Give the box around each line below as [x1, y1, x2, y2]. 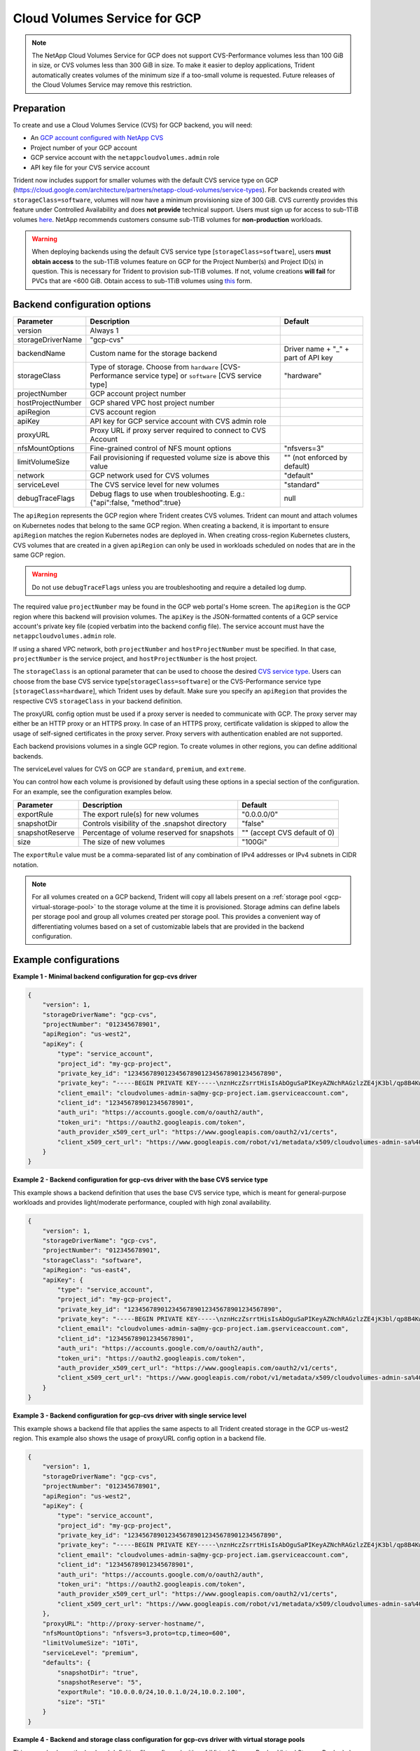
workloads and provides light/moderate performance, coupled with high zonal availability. [13, 1198, 272, 1207]
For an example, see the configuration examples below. [13, 787, 173, 796]
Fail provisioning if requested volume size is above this [90, 452, 270, 462]
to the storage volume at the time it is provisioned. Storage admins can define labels [97, 902, 340, 911]
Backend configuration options [13, 298, 151, 311]
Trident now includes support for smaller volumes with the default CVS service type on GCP [13, 176, 279, 184]
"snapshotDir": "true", [57, 1668, 139, 1677]
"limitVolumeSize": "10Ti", [42, 1639, 139, 1647]
